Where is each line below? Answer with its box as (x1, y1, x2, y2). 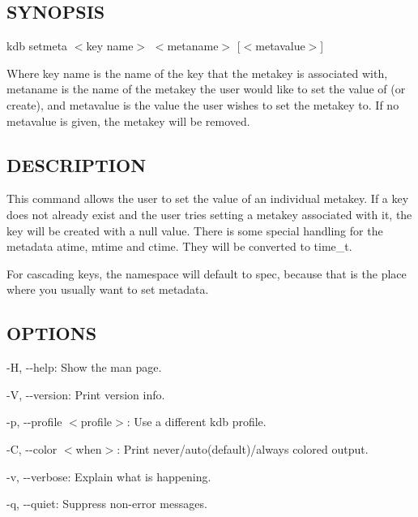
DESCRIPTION (6, 152, 147, 177)
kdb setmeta (6, 37, 68, 54)
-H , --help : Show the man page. (6, 359, 162, 376)
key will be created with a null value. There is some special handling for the (6, 222, 383, 239)
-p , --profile (6, 413, 62, 430)
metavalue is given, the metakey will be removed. (6, 112, 250, 129)
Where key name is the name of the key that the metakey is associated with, (6, 64, 388, 81)
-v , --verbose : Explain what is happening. (6, 467, 211, 485)
